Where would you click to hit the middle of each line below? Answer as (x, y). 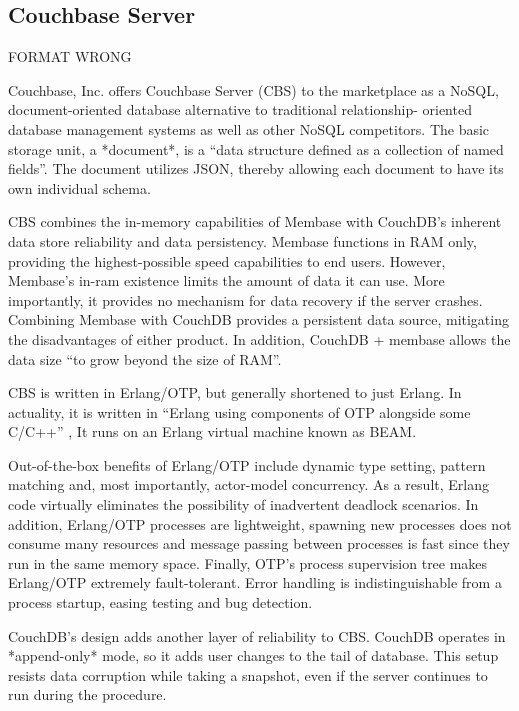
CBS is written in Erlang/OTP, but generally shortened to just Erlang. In (235, 392)
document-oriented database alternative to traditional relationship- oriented (240, 109)
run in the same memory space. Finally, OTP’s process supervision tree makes (248, 562)
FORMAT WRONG (70, 56)
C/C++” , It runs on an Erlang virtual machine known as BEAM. (212, 431)
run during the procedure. (87, 694)
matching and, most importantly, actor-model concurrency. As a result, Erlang (248, 484)
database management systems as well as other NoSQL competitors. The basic (249, 128)
